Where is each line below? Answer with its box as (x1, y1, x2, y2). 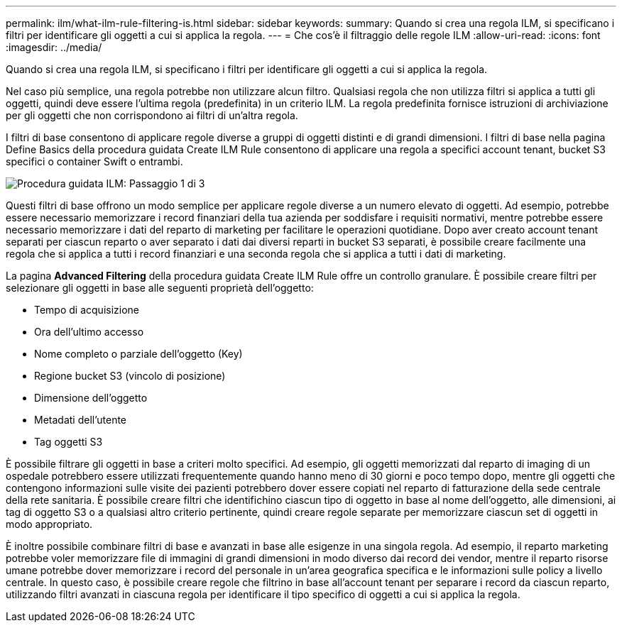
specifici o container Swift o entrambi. (6, 155, 183, 167)
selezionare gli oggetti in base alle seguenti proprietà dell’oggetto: (6, 282, 314, 294)
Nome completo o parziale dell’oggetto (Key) (34, 348, 243, 360)
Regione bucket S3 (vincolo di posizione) (34, 370, 226, 382)
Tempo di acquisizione (34, 304, 140, 316)
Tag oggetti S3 (34, 436, 103, 448)
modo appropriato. (6, 518, 93, 530)
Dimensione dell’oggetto (34, 392, 148, 404)
